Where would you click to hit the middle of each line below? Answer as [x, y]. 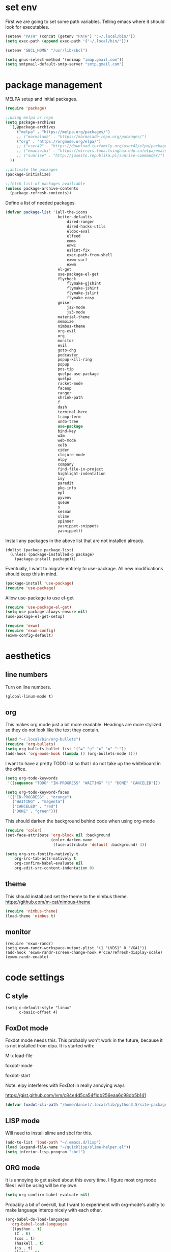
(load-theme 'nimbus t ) [31, 916]
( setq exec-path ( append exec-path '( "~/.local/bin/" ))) [67, 41]
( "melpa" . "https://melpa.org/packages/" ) [63, 132]
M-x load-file [19, 1056]
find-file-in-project [80, 469]
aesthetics [28, 656]
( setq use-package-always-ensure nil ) [46, 612]
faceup [65, 388]
